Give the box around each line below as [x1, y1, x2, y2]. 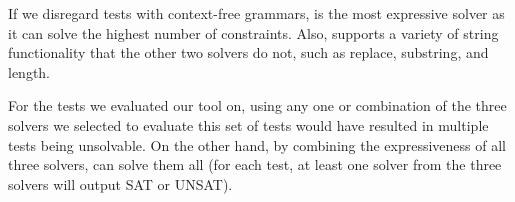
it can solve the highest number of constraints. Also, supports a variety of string [8, 22, 499, 43]
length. [8, 61, 51, 82]
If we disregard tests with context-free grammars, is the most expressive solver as [8, 3, 505, 23]
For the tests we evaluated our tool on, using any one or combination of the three [8, 95, 507, 116]
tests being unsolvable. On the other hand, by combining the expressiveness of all [8, 134, 507, 155]
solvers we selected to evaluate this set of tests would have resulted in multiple [8, 114, 489, 135]
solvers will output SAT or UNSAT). [8, 173, 233, 194]
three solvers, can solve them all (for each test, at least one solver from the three [8, 154, 502, 175]
